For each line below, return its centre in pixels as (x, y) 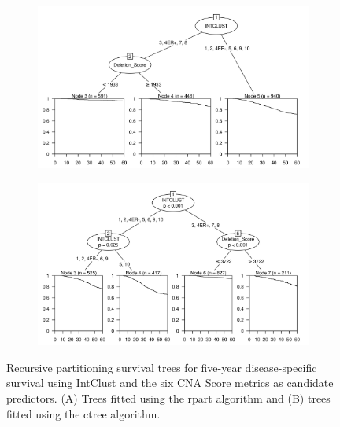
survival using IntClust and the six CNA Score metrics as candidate (170, 383)
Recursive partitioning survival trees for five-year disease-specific (162, 367)
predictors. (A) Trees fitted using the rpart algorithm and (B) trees (168, 398)
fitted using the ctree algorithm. (83, 413)
